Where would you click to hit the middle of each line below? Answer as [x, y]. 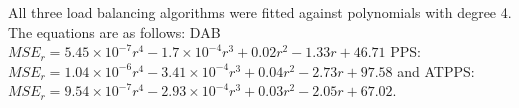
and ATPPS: [436, 70]
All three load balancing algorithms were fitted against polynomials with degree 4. [260, 12]
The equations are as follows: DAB [114, 31]
